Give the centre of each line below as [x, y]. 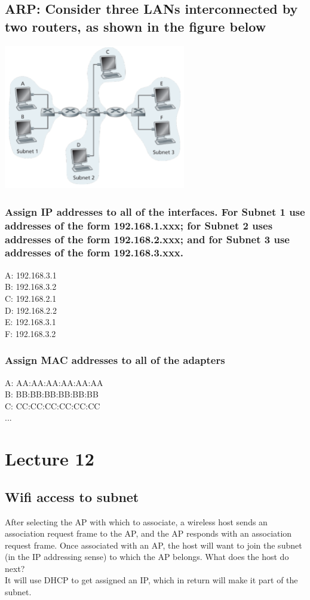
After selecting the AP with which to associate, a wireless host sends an [136, 521]
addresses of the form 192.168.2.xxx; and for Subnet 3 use [147, 239]
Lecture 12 [50, 459]
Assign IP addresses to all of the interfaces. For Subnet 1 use [155, 211]
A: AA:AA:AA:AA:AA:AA [54, 382]
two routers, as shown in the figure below [136, 26]
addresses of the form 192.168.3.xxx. [94, 252]
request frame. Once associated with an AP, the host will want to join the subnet [154, 545]
